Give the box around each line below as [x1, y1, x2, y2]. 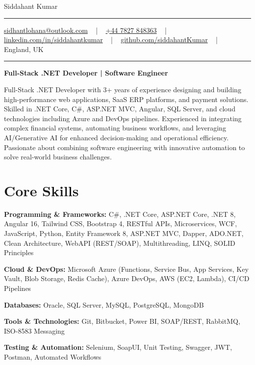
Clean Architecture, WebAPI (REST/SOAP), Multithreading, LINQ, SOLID [4, 237, 235, 248]
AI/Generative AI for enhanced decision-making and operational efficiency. [4, 132, 229, 142]
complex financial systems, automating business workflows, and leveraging [4, 123, 226, 133]
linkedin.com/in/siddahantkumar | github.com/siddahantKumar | [4, 34, 218, 45]
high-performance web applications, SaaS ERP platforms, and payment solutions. [4, 94, 249, 104]
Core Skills [4, 180, 79, 200]
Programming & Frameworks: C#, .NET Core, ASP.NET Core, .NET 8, [4, 209, 236, 219]
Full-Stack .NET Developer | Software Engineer [4, 68, 168, 78]
